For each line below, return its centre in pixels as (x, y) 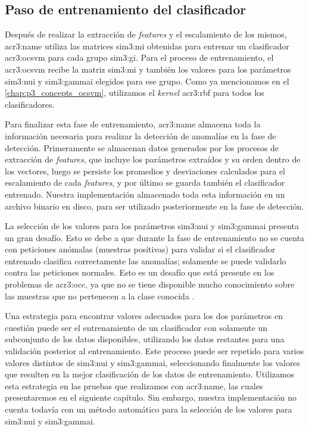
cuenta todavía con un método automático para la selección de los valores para (149, 409)
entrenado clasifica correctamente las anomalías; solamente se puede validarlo (146, 260)
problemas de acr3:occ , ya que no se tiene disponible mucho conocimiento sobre (150, 284)
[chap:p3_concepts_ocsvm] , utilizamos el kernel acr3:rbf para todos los (135, 93)
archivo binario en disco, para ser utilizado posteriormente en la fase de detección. (154, 206)
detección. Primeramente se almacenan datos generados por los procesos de (142, 147)
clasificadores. (30, 104)
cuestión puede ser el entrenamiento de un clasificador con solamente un (136, 327)
